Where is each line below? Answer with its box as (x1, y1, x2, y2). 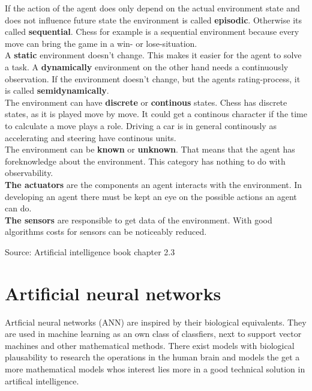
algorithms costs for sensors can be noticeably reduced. (5, 225, 207, 238)
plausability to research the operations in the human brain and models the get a (5, 351, 300, 363)
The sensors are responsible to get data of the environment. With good (5, 213, 272, 226)
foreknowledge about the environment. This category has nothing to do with (5, 154, 286, 167)
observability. (5, 166, 53, 179)
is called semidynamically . (5, 84, 109, 97)
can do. (5, 202, 32, 214)
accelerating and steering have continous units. (5, 131, 176, 144)
